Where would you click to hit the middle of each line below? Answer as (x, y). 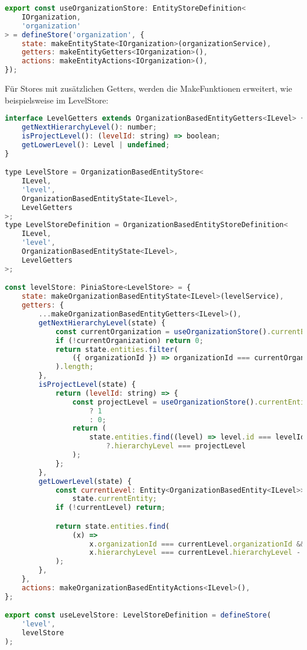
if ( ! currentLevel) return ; (110, 508)
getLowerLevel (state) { (85, 481)
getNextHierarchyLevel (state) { (102, 323)
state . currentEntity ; (115, 499)
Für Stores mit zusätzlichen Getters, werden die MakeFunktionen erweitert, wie (148, 88)
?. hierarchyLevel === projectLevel (176, 446)
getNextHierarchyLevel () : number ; (89, 127)
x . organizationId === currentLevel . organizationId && (197, 544)
